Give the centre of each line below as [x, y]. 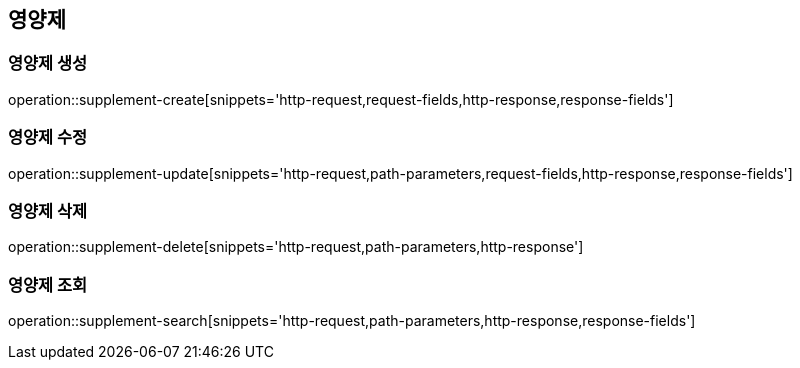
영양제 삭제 [48, 210]
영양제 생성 [48, 63]
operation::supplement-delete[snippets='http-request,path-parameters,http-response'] [296, 247]
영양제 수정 [48, 137]
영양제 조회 [48, 284]
